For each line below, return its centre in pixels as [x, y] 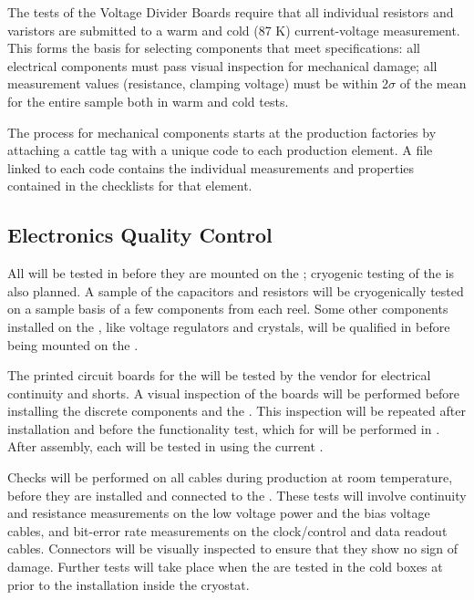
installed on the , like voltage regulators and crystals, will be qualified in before [229, 326]
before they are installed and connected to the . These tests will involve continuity [237, 495]
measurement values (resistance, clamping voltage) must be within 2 [198, 83]
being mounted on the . [73, 344]
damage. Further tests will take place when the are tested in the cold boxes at [225, 567]
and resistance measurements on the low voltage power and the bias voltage [219, 513]
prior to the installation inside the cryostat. [129, 584]
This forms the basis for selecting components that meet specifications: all [214, 48]
